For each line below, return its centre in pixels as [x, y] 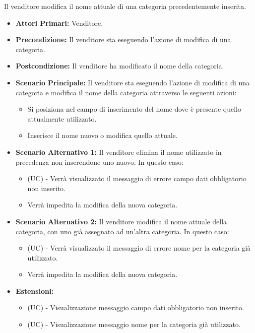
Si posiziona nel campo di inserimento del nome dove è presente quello [134, 109]
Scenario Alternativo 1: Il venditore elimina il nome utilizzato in [119, 152]
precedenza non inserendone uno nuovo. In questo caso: [99, 162]
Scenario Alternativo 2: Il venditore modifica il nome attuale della [121, 221]
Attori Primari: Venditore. [59, 23]
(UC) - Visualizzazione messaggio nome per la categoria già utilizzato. [134, 324]
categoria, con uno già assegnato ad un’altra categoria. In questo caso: [122, 231]
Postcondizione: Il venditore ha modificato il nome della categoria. [120, 66]
